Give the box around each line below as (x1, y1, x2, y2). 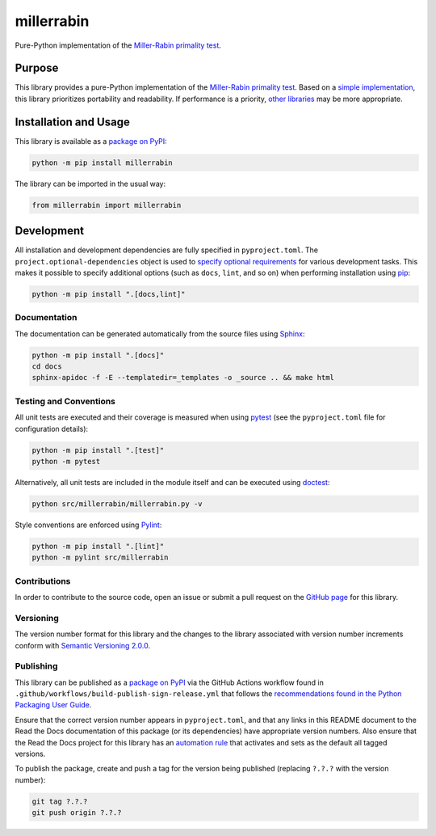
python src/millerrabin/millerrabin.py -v (31, 499, 203, 509)
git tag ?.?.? (31, 796, 88, 806)
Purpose (15, 61, 59, 75)
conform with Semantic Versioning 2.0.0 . (15, 640, 151, 650)
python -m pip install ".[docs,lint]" (31, 289, 186, 298)
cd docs (31, 362, 62, 371)
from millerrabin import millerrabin (31, 201, 182, 209)
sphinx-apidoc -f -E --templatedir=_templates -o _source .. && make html (31, 373, 335, 382)
